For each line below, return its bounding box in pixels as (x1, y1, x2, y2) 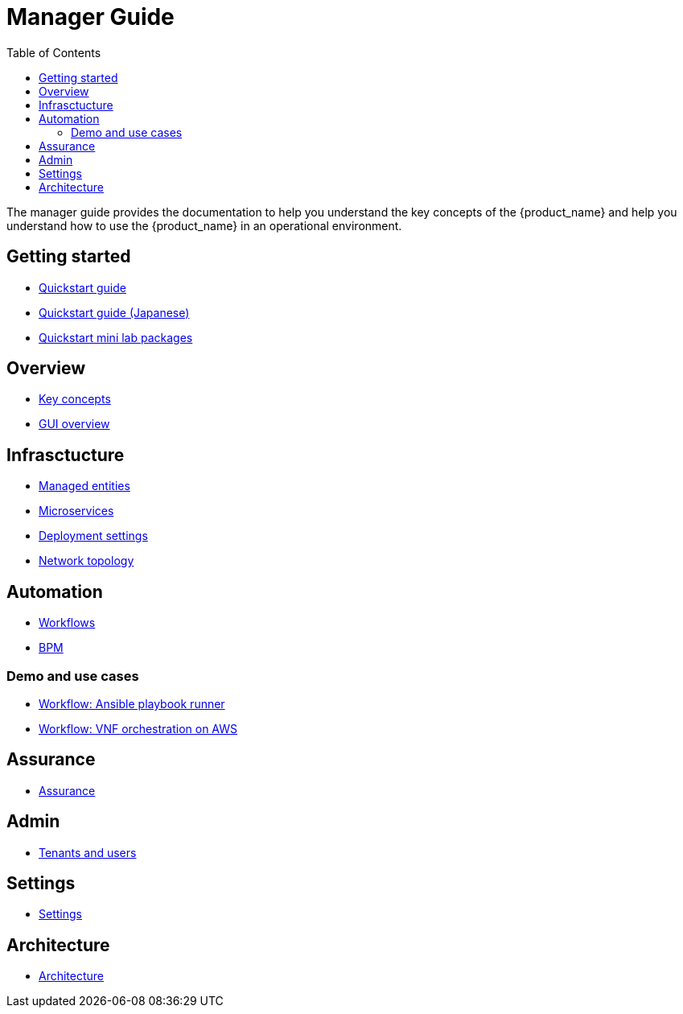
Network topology (39, 554, 134, 568)
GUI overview (39, 417, 110, 431)
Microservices (39, 504, 114, 518)
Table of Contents (6, 45, 101, 60)
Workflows (39, 616, 96, 630)
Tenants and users (39, 845, 137, 859)
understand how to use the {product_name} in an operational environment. (6, 218, 402, 233)
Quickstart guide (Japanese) (39, 305, 190, 319)
